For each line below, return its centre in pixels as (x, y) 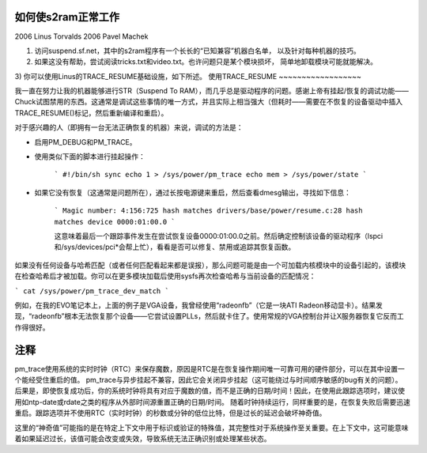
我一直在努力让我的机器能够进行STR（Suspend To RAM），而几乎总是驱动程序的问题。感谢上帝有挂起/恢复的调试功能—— (212, 91)
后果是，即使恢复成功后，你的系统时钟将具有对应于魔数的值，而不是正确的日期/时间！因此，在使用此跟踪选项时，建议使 (210, 391)
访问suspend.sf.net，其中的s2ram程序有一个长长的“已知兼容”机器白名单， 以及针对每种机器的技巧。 (198, 51)
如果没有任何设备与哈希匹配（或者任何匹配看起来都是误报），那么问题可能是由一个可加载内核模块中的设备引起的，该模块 (210, 265)
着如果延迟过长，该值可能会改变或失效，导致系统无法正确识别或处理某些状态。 (143, 438)
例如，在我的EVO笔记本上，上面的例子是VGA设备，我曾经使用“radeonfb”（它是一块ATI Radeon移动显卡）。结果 (195, 305)
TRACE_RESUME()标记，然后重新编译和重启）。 (91, 113)
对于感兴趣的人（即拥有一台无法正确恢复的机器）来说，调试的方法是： (129, 127)
